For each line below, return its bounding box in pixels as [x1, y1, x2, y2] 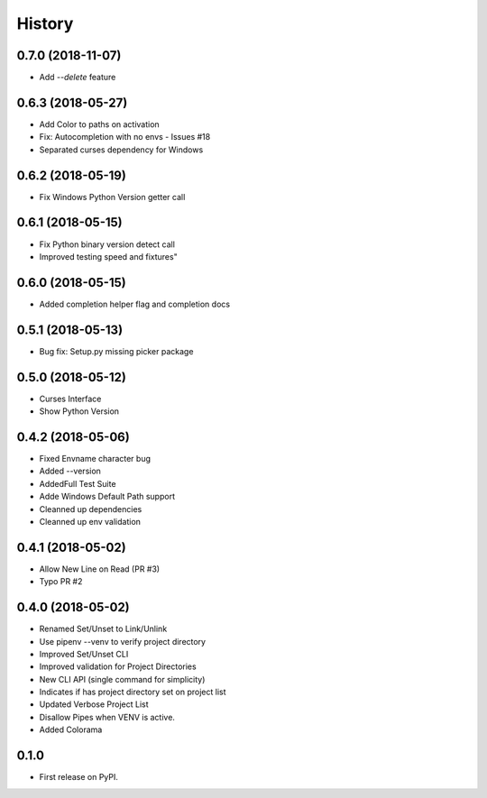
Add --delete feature [39, 72, 116, 83]
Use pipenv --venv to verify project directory [39, 636, 207, 647]
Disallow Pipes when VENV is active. [39, 711, 176, 722]
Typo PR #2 [39, 576, 83, 587]
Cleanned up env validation [39, 516, 142, 527]
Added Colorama [39, 724, 103, 735]
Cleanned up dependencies [39, 503, 142, 514]
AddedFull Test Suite [39, 478, 116, 489]
